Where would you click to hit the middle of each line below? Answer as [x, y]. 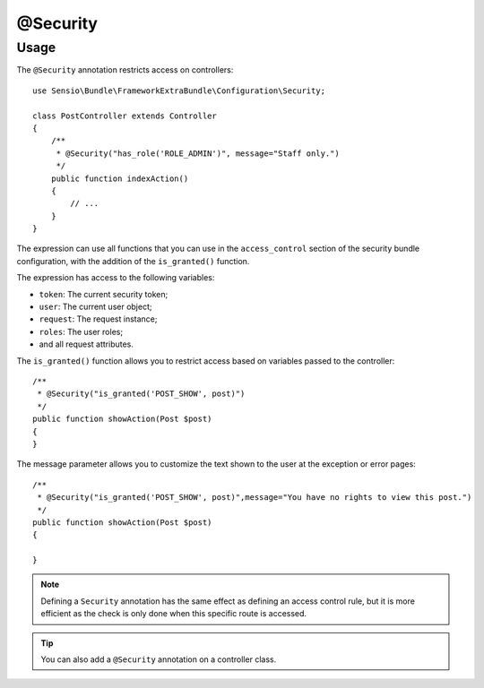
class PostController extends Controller [125, 116]
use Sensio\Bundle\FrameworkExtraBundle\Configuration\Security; [179, 90]
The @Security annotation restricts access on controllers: [125, 70]
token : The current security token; [104, 294]
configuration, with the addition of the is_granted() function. [133, 261]
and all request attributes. [86, 344]
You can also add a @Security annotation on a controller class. [159, 659]
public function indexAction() [120, 178]
